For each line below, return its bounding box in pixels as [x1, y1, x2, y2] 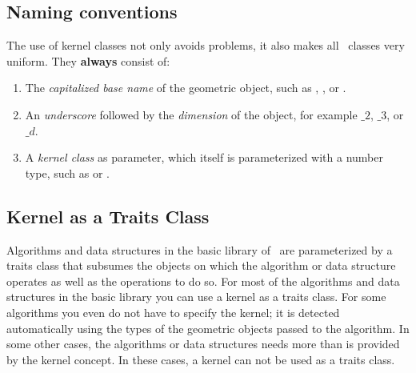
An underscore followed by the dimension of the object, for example [25, 106, 358, 122]
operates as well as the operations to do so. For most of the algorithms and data [6, 272, 400, 289]
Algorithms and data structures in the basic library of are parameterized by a [6, 241, 393, 258]
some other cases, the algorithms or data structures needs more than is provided [6, 335, 400, 352]
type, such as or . [25, 164, 110, 181]
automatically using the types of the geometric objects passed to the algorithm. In [6, 319, 410, 336]
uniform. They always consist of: [6, 52, 170, 69]
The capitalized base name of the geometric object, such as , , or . [25, 79, 346, 96]
